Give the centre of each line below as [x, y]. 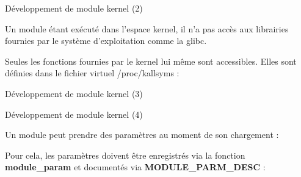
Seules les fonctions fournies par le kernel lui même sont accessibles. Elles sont [151, 61]
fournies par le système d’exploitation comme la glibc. [106, 41]
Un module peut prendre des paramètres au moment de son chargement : [142, 135]
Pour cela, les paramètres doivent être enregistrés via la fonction [125, 155]
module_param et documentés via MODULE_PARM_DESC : [135, 167]
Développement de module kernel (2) [74, 8]
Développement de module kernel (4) [74, 114]
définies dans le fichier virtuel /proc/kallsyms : [92, 73]
